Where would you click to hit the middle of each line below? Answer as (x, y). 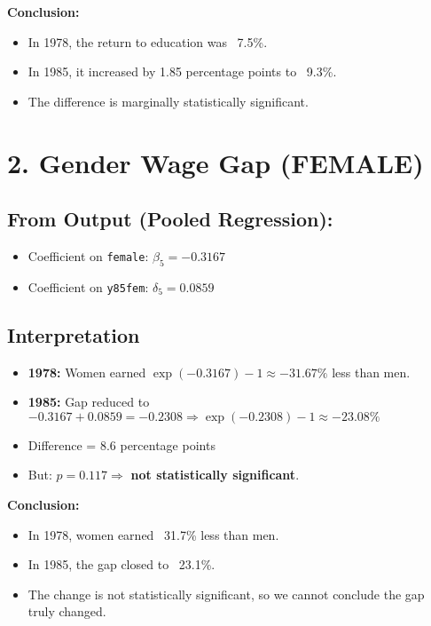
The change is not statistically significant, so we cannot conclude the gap (226, 594)
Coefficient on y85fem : (88, 286)
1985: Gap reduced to (89, 402)
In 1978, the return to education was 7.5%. (148, 41)
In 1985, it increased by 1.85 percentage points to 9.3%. (182, 71)
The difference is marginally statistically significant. (168, 101)
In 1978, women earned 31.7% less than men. (153, 534)
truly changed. (67, 611)
